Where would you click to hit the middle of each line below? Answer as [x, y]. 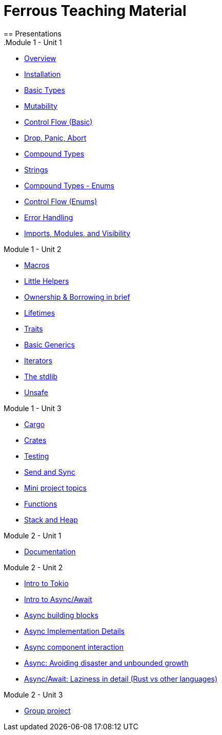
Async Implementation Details [74, 631]
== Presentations [33, 33]
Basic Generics [49, 344]
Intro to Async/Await [58, 599]
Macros [37, 265]
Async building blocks [61, 615]
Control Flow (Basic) [58, 122]
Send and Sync [50, 472]
